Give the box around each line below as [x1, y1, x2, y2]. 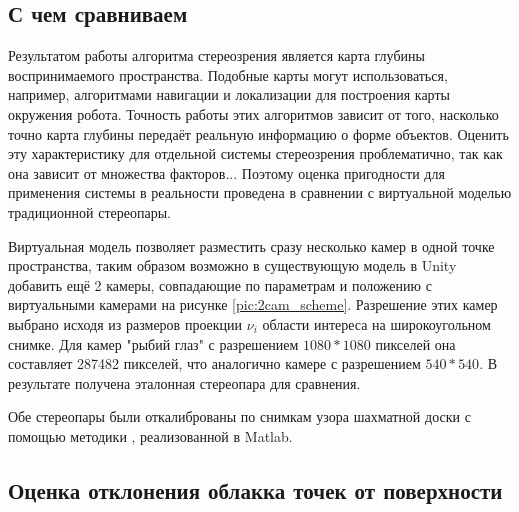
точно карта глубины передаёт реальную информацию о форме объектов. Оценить [8, 123, 509, 144]
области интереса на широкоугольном [262, 313, 491, 334]
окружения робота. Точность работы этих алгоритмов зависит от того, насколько [8, 103, 499, 124]
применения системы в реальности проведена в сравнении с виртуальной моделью [8, 182, 512, 203]
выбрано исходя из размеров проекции [8, 313, 243, 334]
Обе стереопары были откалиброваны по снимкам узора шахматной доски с [8, 406, 471, 427]
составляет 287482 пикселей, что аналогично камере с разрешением [8, 353, 421, 374]
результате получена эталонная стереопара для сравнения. [8, 372, 361, 393]
